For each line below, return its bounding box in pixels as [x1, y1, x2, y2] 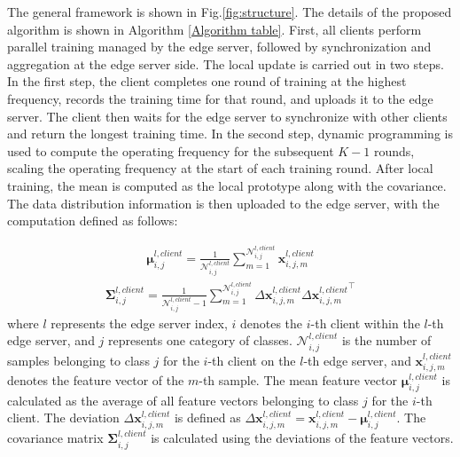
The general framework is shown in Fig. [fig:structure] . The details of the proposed [7, 3, 452, 20]
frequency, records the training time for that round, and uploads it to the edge [7, 89, 433, 107]
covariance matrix [7, 429, 104, 447]
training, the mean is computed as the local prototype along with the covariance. [7, 176, 447, 194]
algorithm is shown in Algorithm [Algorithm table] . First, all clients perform [7, 20, 422, 38]
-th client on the [207, 351, 296, 369]
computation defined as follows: [7, 211, 178, 230]
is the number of [341, 331, 432, 350]
